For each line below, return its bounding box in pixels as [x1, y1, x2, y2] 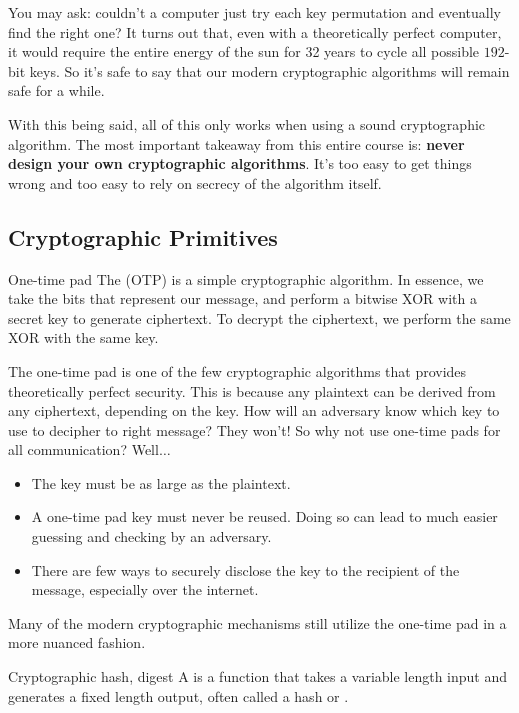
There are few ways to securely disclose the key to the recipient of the [31, 559, 460, 580]
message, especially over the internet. [31, 579, 259, 600]
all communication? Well [8, 439, 159, 460]
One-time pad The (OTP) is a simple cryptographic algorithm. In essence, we [8, 268, 484, 289]
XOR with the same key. [8, 327, 159, 348]
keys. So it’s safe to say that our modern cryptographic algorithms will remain [29, 60, 510, 81]
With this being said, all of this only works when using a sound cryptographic [8, 113, 486, 134]
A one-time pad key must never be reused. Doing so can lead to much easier [31, 506, 498, 527]
